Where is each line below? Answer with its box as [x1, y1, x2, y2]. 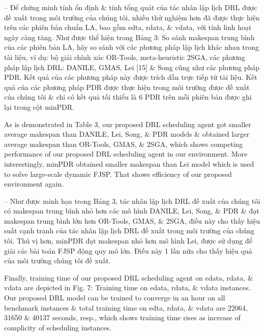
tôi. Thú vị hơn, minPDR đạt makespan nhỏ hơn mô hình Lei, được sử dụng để [4, 235, 252, 246]
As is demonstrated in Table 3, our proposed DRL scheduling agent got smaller [4, 118, 251, 129]
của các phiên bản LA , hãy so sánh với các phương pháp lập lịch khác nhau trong [4, 42, 259, 52]
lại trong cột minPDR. [4, 101, 74, 112]
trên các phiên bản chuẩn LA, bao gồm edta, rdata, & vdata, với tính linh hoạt [4, 22, 252, 33]
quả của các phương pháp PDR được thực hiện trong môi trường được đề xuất [4, 81, 250, 92]
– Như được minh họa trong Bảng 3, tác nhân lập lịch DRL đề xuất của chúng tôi [4, 195, 260, 206]
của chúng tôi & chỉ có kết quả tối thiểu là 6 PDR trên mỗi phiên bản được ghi [4, 91, 252, 102]
